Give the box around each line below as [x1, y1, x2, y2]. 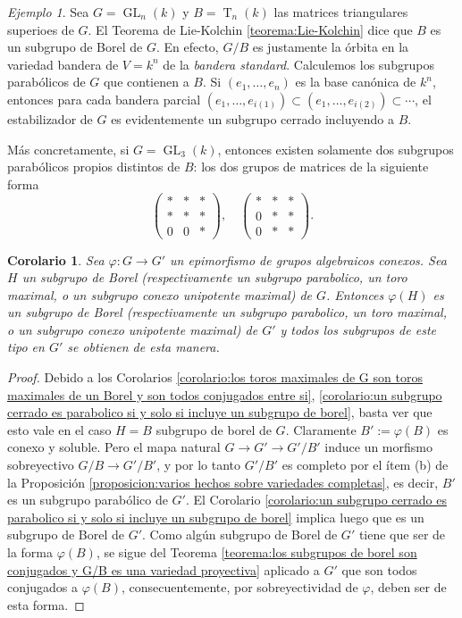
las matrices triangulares [273, 3, 408, 21]
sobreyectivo [7, 455, 74, 474]
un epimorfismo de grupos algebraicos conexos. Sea [170, 250, 447, 269]
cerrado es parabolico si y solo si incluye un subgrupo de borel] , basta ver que [7, 403, 433, 422]
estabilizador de [7, 109, 93, 128]
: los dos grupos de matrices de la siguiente [193, 157, 429, 176]
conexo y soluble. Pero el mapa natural [7, 438, 221, 456]
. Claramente [285, 420, 357, 438]
